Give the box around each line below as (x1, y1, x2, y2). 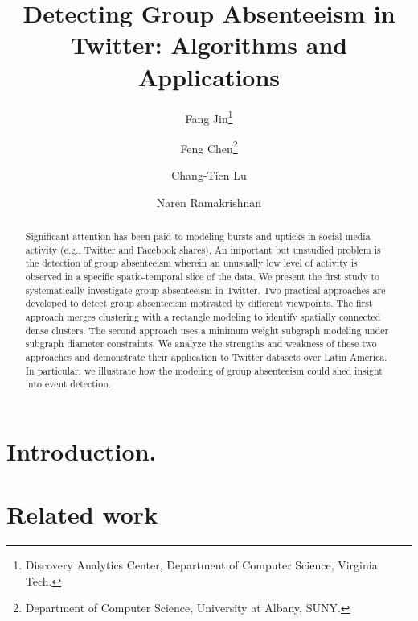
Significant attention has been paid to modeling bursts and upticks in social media (25, 229, 371, 242)
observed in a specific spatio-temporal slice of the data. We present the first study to (25, 269, 379, 283)
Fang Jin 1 (185, 107, 233, 126)
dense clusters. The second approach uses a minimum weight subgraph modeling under (25, 323, 389, 337)
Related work (6, 498, 158, 531)
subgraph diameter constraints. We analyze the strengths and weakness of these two (25, 337, 377, 350)
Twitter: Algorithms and (70, 28, 348, 61)
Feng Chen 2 (180, 137, 238, 156)
